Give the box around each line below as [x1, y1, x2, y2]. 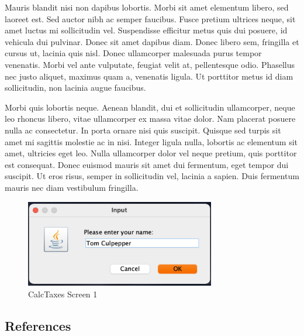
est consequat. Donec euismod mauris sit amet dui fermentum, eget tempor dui [5, 158, 289, 170]
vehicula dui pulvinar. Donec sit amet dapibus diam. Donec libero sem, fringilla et [5, 35, 299, 47]
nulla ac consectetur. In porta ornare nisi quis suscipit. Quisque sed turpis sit [5, 124, 281, 136]
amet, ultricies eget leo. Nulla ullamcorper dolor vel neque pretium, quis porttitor [5, 147, 297, 159]
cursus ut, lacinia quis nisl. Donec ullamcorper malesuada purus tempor [5, 47, 262, 59]
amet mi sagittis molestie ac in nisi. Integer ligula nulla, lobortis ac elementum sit [5, 135, 298, 148]
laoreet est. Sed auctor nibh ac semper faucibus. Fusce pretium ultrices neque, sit [5, 12, 296, 25]
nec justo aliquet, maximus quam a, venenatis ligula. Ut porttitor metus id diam [5, 70, 293, 82]
